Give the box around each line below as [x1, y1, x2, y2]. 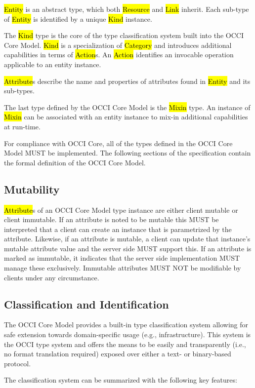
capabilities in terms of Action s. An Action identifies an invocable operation [4, 49, 234, 60]
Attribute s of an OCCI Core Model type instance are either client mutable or [4, 204, 238, 215]
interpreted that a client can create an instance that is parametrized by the [4, 224, 232, 234]
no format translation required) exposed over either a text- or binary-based [4, 349, 231, 359]
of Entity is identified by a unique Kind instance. [4, 13, 152, 24]
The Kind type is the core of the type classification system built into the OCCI [4, 30, 244, 40]
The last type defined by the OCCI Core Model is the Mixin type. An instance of [4, 102, 251, 112]
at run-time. [4, 121, 41, 131]
